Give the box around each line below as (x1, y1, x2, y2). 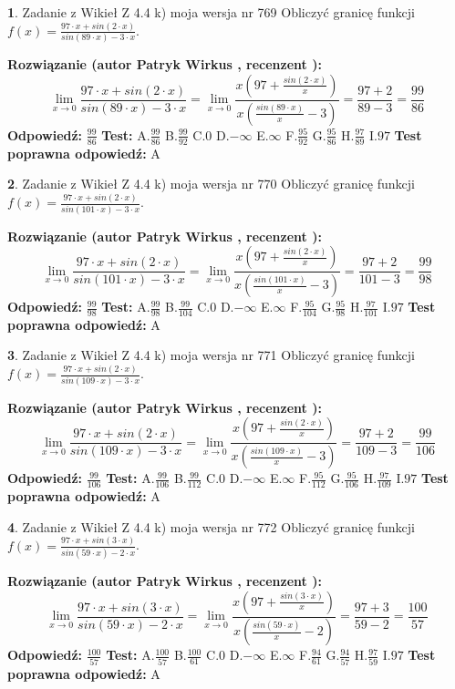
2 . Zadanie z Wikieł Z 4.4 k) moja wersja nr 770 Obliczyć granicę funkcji (7, 174, 415, 193)
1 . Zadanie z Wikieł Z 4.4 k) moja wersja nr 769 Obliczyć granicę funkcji (7, 3, 415, 21)
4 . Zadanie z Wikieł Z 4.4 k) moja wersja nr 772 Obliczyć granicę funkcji (7, 517, 415, 536)
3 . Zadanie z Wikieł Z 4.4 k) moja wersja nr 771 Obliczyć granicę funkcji (7, 345, 415, 365)
